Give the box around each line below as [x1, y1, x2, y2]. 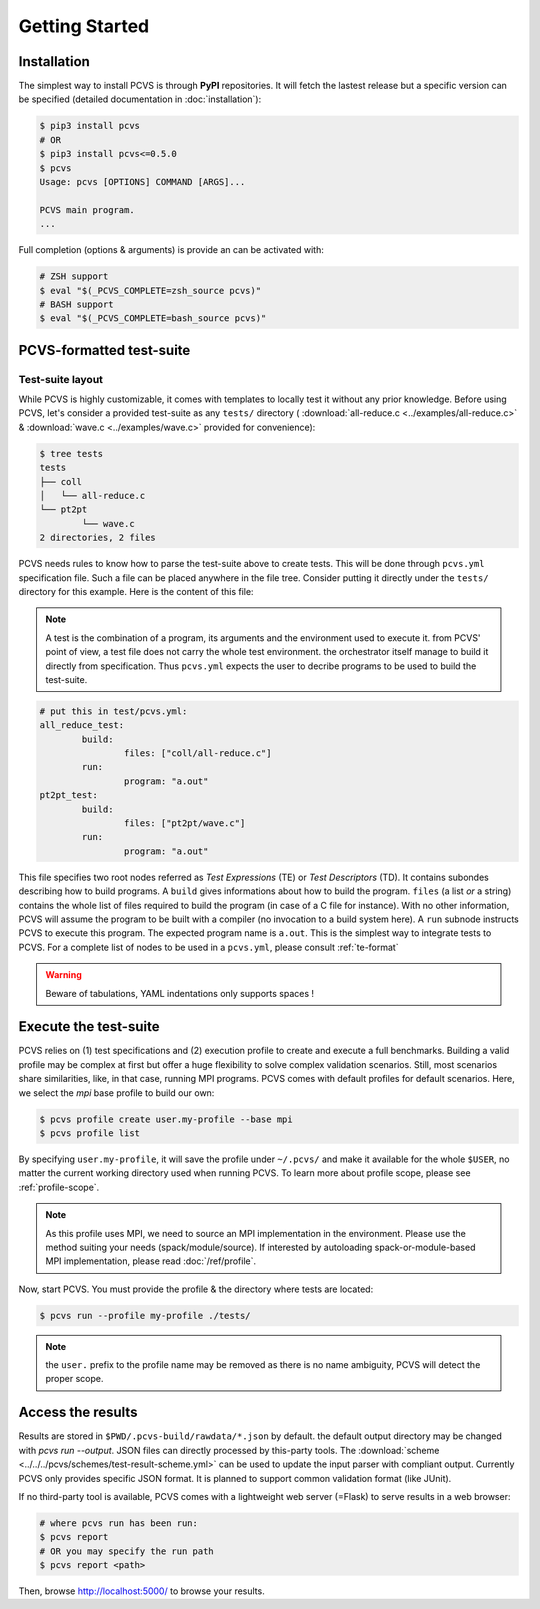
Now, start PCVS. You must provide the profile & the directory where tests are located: [18, 1283, 374, 1295]
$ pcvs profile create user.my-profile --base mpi [39, 1113, 294, 1125]
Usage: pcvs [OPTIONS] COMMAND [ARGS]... [39, 176, 246, 187]
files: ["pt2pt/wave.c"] [123, 818, 246, 829]
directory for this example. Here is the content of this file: [18, 585, 254, 597]
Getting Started [18, 15, 150, 37]
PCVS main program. [39, 204, 135, 215]
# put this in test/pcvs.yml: [39, 705, 188, 717]
